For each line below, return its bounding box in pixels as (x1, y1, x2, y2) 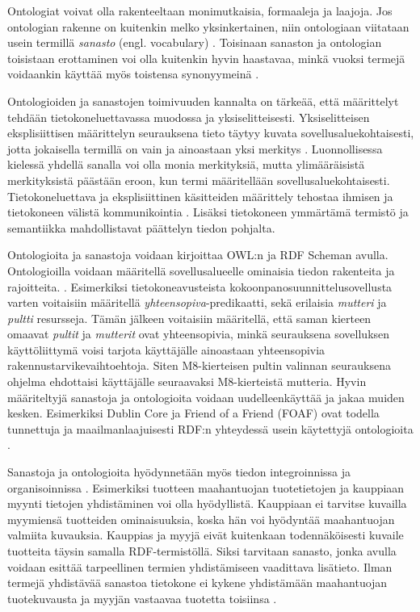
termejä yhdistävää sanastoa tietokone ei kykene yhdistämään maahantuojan (7, 574, 388, 591)
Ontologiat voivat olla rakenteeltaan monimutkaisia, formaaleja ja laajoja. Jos (7, 2, 393, 19)
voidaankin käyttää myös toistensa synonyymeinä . (7, 65, 259, 82)
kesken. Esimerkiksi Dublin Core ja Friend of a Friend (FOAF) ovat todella (7, 405, 380, 421)
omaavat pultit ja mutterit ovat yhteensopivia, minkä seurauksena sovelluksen (7, 325, 390, 342)
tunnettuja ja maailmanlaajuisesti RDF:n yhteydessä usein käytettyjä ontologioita (7, 420, 414, 437)
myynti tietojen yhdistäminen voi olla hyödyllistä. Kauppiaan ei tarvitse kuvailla (7, 495, 407, 512)
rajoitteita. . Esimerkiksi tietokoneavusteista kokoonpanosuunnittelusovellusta (7, 278, 393, 295)
